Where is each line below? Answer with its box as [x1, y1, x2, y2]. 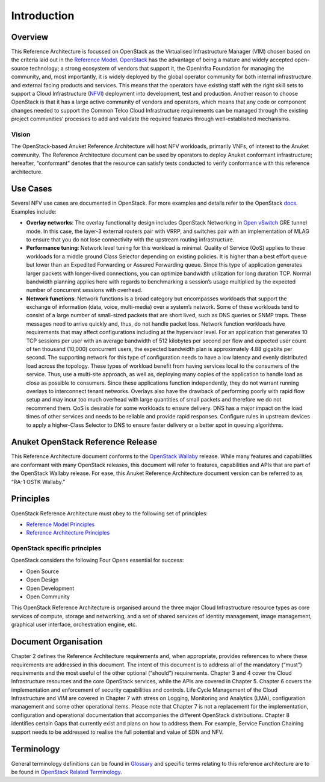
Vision [11, 130, 31, 138]
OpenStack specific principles [11, 544, 102, 553]
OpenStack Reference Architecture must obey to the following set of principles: [11, 509, 208, 517]
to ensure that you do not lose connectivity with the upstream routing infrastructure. [26, 235, 235, 243]
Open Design [26, 576, 59, 583]
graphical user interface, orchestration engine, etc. [11, 621, 138, 628]
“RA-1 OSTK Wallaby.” [11, 478, 66, 485]
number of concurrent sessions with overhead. [26, 287, 143, 294]
